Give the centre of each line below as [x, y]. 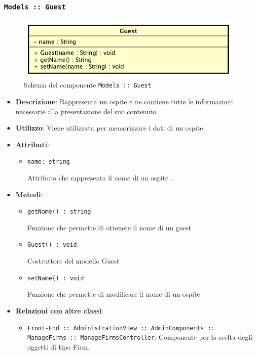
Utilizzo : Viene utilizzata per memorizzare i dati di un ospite [109, 128]
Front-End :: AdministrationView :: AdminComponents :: [121, 328]
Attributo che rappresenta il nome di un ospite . [100, 178]
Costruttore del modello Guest [73, 261]
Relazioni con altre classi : [59, 310]
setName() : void [56, 278]
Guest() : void [52, 245]
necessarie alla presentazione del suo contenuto [86, 111]
